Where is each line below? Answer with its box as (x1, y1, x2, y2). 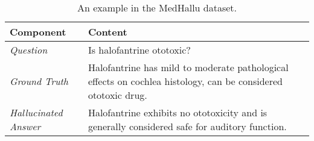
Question (10, 43, 48, 57)
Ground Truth (10, 74, 69, 88)
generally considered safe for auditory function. (88, 119, 287, 133)
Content (88, 25, 127, 39)
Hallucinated (10, 105, 63, 119)
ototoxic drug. (88, 88, 147, 102)
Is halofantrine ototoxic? (88, 43, 191, 57)
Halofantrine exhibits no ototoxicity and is (88, 105, 268, 119)
